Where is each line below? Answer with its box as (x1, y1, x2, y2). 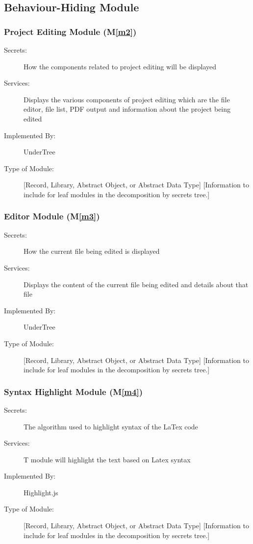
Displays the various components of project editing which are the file (24, 94, 230, 104)
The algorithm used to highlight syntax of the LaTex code (24, 421, 198, 431)
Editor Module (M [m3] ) (4, 210, 100, 222)
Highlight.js (24, 487, 58, 497)
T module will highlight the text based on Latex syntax (24, 454, 191, 464)
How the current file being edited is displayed (24, 246, 160, 256)
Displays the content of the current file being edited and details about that (24, 279, 249, 289)
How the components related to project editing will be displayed (24, 61, 217, 71)
